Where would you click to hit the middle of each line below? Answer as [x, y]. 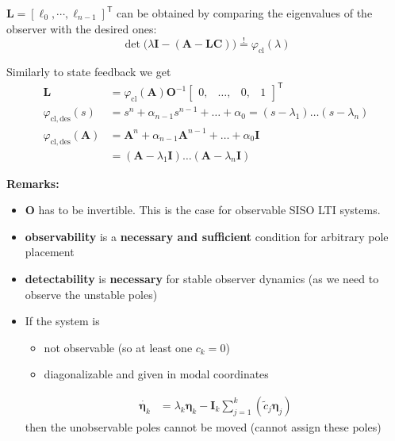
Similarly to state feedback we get [89, 72]
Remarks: [33, 183]
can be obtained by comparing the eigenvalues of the [244, 13]
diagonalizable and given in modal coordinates [156, 374]
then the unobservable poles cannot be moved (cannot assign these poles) [203, 426]
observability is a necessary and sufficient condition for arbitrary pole [207, 236]
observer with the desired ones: [82, 28]
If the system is [62, 321]
